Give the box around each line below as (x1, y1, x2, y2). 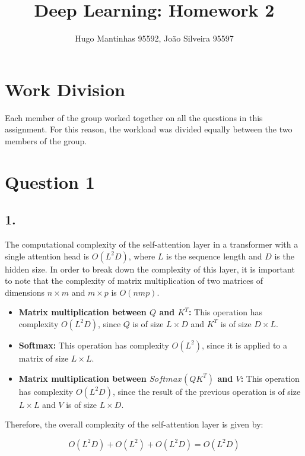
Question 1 (5, 169, 95, 194)
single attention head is (5, 249, 90, 262)
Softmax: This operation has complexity (18, 338, 169, 351)
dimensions (5, 286, 45, 298)
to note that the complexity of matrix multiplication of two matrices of (5, 274, 263, 287)
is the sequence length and (166, 249, 262, 262)
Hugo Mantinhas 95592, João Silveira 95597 (75, 32, 234, 45)
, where (128, 249, 155, 262)
